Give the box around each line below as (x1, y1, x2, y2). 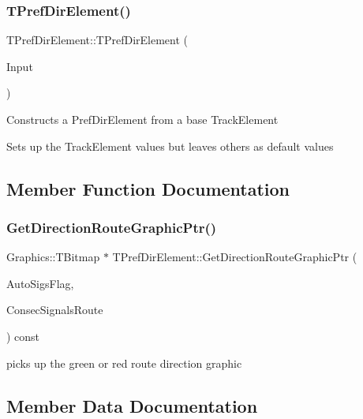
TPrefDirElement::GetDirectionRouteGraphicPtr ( (112, 249, 357, 265)
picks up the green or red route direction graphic (6, 354, 242, 371)
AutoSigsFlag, (6, 275, 74, 291)
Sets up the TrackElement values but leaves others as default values (6, 137, 334, 154)
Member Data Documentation (6, 393, 258, 417)
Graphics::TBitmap (6, 249, 100, 265)
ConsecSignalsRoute (6, 301, 103, 318)
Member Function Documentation (6, 176, 290, 200)
